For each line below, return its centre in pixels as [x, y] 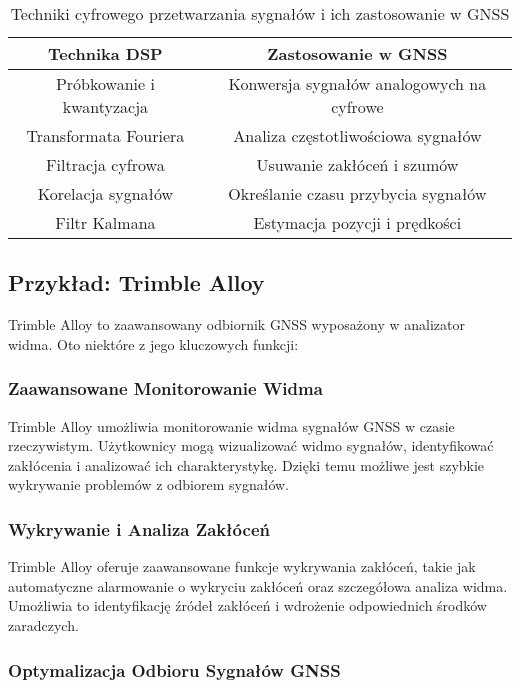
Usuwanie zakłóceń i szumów [357, 164]
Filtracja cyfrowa [105, 164]
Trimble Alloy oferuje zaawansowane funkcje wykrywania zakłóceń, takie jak [242, 566]
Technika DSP [105, 53]
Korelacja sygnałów [105, 193]
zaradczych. [43, 624]
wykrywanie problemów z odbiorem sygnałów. [149, 484]
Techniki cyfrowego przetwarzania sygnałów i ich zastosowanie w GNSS [260, 13]
